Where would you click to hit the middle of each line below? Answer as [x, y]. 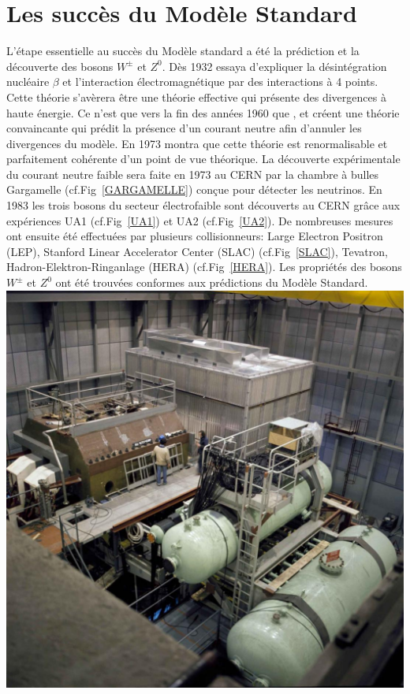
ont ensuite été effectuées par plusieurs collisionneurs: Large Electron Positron [195, 236]
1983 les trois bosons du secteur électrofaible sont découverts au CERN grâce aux [203, 205]
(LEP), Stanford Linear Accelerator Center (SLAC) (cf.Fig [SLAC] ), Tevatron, [197, 251]
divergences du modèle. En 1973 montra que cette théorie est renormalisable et [197, 143]
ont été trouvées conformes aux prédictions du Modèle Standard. [212, 282]
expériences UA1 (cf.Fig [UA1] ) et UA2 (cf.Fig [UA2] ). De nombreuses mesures [200, 220]
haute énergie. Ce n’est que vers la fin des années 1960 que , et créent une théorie [203, 112]
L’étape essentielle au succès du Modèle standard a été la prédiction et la [183, 51]
